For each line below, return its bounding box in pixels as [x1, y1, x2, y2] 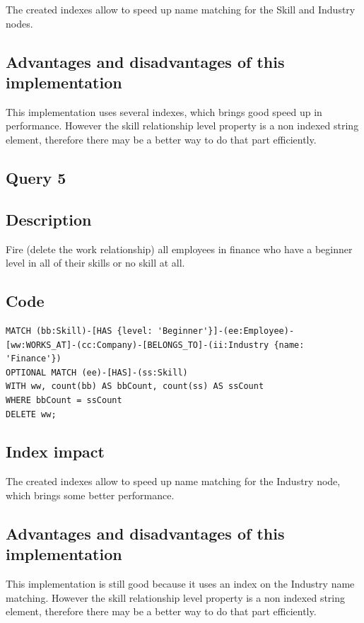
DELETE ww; [6, 409, 57, 419]
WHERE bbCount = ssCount [6, 395, 122, 405]
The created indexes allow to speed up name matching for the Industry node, [6, 474, 341, 489]
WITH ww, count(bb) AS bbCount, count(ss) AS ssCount [6, 381, 264, 392]
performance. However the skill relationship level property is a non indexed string [6, 118, 359, 133]
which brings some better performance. [6, 487, 175, 502]
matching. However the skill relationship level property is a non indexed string [6, 590, 346, 605]
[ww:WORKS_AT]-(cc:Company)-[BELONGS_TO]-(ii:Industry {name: [6, 339, 305, 350]
